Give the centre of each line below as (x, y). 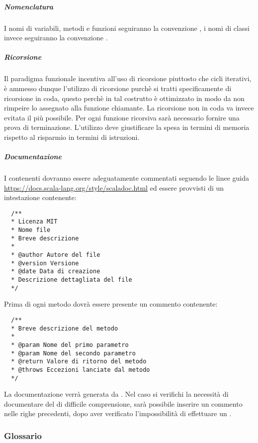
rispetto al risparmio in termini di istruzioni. (72, 137)
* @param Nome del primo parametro (70, 345)
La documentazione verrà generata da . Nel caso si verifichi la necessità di (116, 394)
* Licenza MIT (34, 222)
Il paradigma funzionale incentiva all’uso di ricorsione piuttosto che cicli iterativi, (128, 78)
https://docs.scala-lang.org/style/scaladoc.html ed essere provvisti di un (114, 187)
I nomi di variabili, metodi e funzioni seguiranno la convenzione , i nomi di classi (127, 28)
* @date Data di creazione (56, 272)
